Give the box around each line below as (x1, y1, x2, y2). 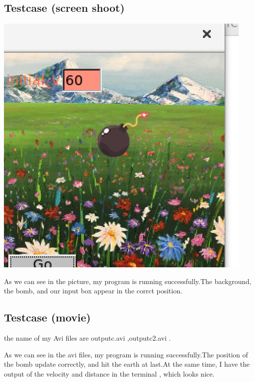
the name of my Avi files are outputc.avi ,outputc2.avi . (4, 333, 171, 343)
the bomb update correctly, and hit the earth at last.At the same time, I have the (4, 359, 250, 369)
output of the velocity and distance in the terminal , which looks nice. (4, 368, 215, 379)
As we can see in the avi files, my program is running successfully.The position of (4, 349, 248, 359)
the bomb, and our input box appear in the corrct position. (4, 286, 183, 296)
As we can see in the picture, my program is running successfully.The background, (4, 276, 252, 286)
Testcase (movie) (4, 310, 91, 325)
